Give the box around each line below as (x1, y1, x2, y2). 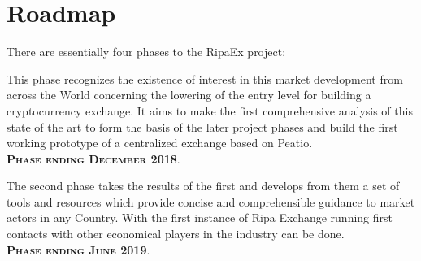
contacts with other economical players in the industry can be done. (7, 225, 345, 242)
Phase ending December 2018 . (7, 150, 180, 167)
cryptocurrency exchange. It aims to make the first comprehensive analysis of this (7, 102, 413, 119)
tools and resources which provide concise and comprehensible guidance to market (7, 193, 415, 210)
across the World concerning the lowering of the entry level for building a (7, 86, 371, 103)
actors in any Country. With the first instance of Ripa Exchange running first (7, 209, 393, 226)
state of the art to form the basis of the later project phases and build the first (7, 118, 398, 135)
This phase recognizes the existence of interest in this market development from (7, 70, 403, 87)
